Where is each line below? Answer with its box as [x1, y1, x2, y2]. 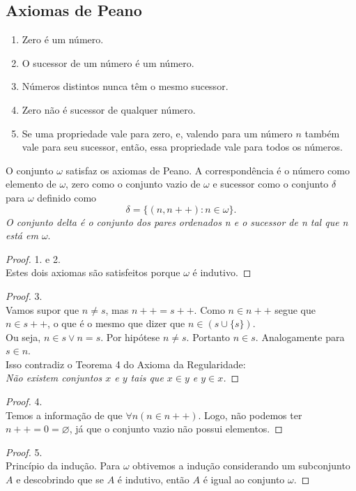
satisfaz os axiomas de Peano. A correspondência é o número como [65, 163, 350, 177]
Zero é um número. [22, 32, 104, 47]
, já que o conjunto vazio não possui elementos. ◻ [69, 421, 283, 436]
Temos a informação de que [6, 407, 123, 422]
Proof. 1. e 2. [6, 251, 61, 266]
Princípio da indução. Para [6, 458, 121, 473]
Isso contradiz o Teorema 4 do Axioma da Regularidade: [6, 356, 246, 371]
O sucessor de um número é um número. [22, 55, 194, 70]
